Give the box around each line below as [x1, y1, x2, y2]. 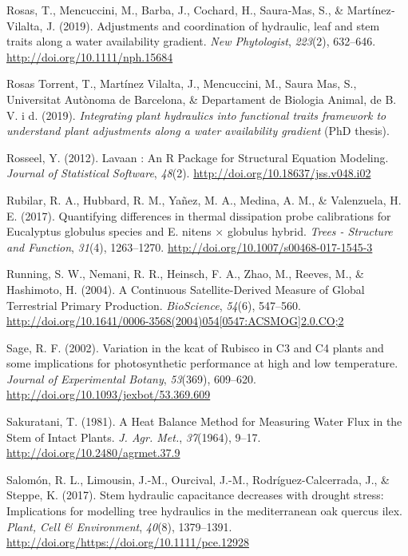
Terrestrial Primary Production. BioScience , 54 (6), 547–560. [6, 296, 301, 313]
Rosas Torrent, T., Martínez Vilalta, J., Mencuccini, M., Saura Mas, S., [6, 75, 357, 92]
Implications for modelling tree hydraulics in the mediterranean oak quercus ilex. [6, 502, 402, 519]
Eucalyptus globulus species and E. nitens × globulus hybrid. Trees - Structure [6, 223, 393, 240]
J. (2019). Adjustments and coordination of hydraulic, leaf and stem [46, 17, 380, 34]
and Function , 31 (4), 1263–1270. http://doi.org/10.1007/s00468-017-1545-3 [6, 238, 373, 255]
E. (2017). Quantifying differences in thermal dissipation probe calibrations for [6, 207, 391, 224]
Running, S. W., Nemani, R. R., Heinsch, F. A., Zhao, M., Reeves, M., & [6, 265, 364, 282]
